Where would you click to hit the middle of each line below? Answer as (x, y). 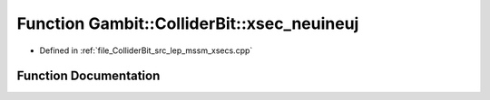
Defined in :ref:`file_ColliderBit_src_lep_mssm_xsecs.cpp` (146, 50)
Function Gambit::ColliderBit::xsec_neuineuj (188, 23)
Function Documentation (88, 76)
